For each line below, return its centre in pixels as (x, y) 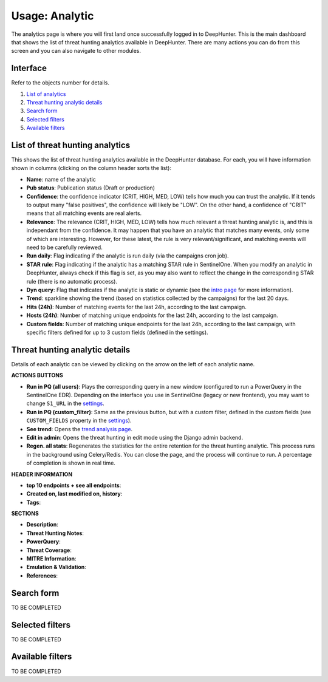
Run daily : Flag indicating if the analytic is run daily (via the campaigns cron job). (128, 256)
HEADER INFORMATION (42, 474)
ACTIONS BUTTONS (37, 375)
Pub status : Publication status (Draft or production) (91, 188)
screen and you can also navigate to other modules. (76, 51)
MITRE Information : (51, 559)
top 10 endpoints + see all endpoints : (74, 485)
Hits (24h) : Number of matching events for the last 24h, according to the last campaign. (137, 307)
